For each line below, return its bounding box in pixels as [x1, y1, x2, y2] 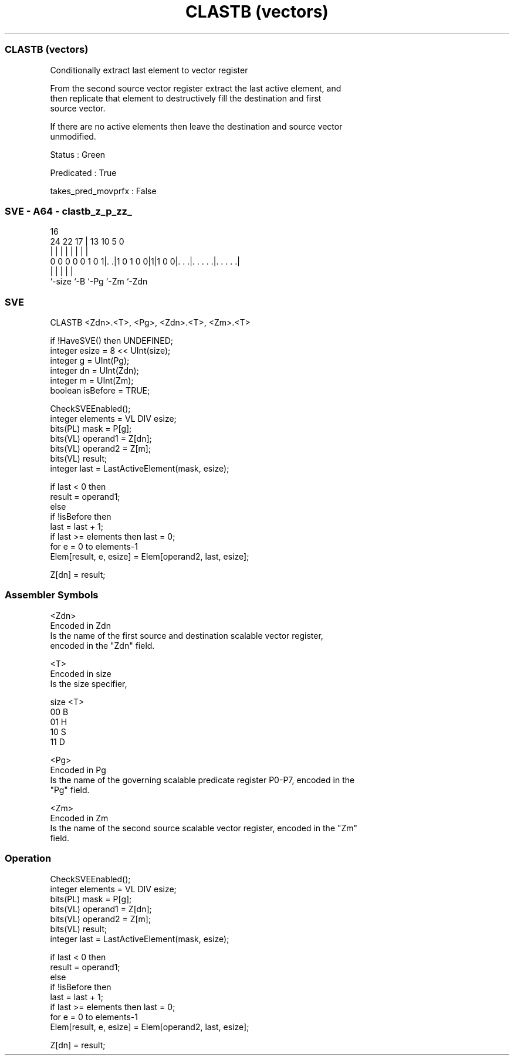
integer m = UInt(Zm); [50, 375, 134, 385]
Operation [5, 852, 52, 865]
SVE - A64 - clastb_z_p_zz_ [5, 205, 132, 217]
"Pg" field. [50, 784, 90, 795]
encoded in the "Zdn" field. [50, 640, 155, 651]
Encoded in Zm [50, 812, 109, 823]
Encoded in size [50, 668, 111, 679]
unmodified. [50, 131, 96, 141]
